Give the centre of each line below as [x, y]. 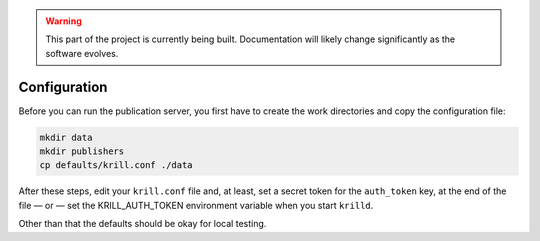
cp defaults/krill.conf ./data [116, 165]
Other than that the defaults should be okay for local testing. [142, 224]
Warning [63, 21]
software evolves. [82, 53]
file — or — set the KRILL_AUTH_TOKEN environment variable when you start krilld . [196, 205]
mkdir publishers [82, 151]
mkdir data [66, 137]
